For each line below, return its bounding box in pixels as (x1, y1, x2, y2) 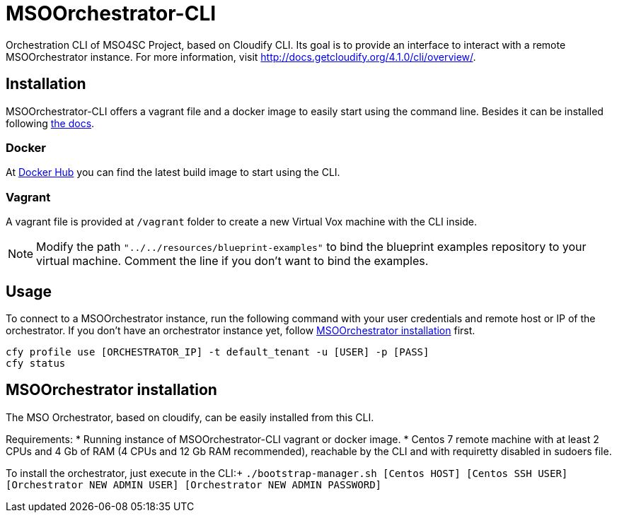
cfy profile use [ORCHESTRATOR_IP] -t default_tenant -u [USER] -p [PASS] (6, 346, 429, 358)
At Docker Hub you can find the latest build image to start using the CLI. (6, 166, 340, 179)
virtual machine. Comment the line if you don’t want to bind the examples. (36, 254, 429, 269)
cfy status (6, 357, 66, 369)
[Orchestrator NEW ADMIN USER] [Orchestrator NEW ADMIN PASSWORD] (6, 478, 382, 490)
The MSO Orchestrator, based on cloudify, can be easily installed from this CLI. (6, 411, 374, 423)
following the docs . (6, 117, 95, 129)
